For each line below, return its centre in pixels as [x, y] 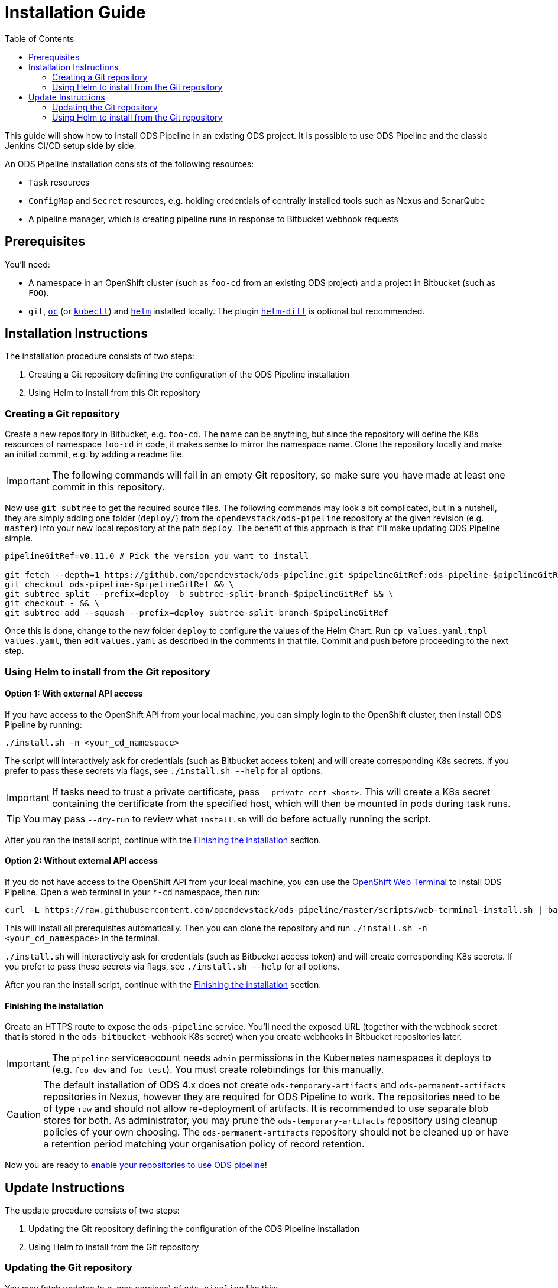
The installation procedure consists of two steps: [100, 356]
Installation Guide [75, 12]
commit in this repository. [108, 487]
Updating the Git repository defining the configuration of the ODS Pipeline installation [194, 1229]
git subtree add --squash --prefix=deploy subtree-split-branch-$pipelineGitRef [197, 613]
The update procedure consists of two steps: [92, 1211]
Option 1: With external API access [74, 694]
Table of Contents [40, 38]
